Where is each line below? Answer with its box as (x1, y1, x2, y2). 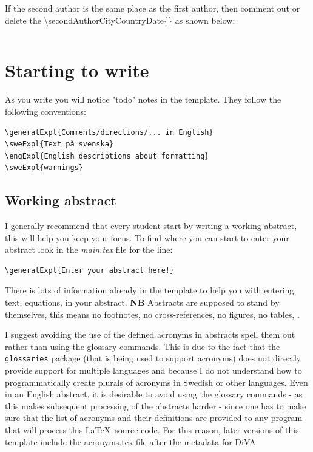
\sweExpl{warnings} (5, 163, 83, 173)
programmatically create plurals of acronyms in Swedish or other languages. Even (5, 375, 308, 388)
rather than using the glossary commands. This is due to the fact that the (5, 340, 280, 352)
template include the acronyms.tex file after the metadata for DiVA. (5, 435, 258, 448)
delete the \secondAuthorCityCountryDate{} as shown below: (5, 13, 235, 26)
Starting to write (5, 58, 149, 83)
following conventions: (5, 104, 86, 117)
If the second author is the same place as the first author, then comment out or (5, 2, 300, 14)
